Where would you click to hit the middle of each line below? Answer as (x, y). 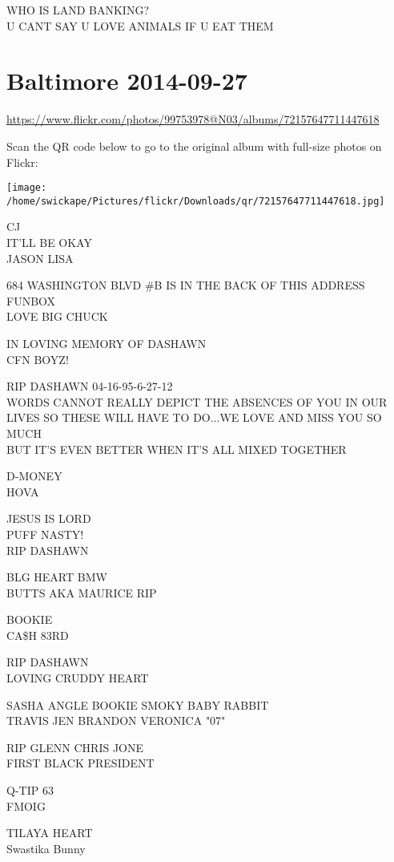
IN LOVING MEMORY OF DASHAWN (107, 343)
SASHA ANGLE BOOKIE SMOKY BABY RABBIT (138, 704)
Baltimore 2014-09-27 (127, 81)
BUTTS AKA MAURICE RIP (82, 592)
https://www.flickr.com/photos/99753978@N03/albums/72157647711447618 (193, 119)
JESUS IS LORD (49, 518)
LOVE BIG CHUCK (57, 316)
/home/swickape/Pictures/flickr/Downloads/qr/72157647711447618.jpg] (196, 201)
